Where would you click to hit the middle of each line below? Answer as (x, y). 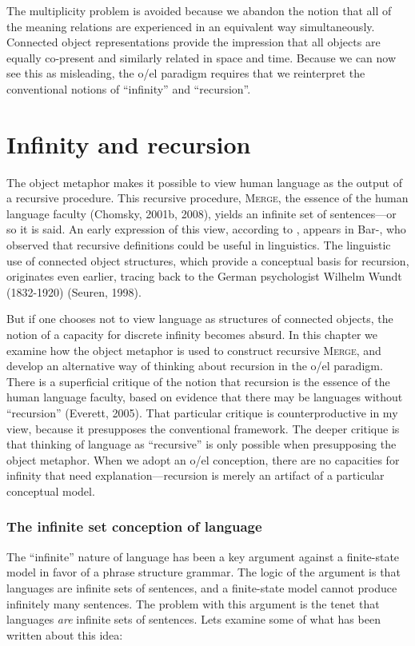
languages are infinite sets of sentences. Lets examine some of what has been (194, 619)
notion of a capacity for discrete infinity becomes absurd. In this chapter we (192, 335)
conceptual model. (51, 490)
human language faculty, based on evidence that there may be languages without (205, 397)
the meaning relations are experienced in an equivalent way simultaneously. (191, 26)
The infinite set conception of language (134, 526)
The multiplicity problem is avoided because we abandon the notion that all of (199, 10)
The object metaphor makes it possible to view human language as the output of (204, 182)
